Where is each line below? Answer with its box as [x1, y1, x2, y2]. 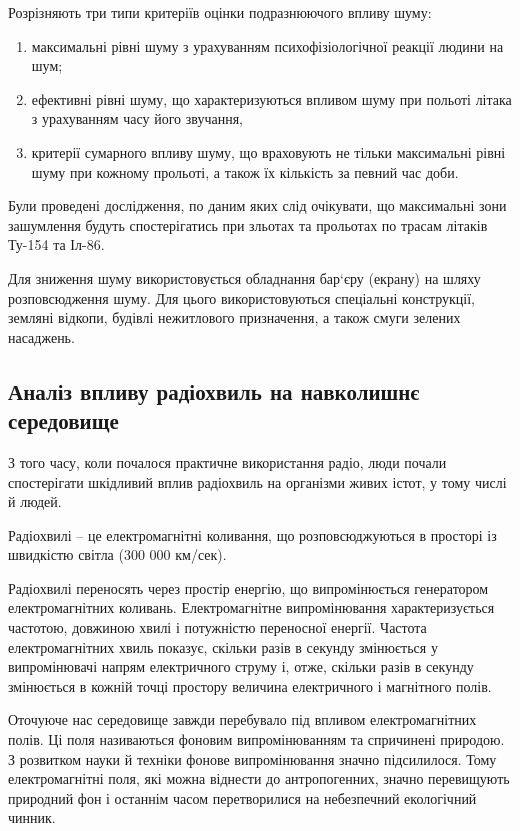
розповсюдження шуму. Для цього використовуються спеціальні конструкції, [8, 287, 475, 308]
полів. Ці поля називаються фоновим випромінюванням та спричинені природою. [8, 729, 505, 750]
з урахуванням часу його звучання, [31, 108, 243, 129]
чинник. [8, 807, 56, 828]
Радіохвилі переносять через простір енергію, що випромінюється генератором [8, 577, 489, 598]
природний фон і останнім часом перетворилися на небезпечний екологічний [8, 787, 477, 808]
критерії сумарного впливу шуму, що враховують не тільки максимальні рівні [31, 141, 506, 162]
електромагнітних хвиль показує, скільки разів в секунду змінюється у [8, 636, 438, 657]
